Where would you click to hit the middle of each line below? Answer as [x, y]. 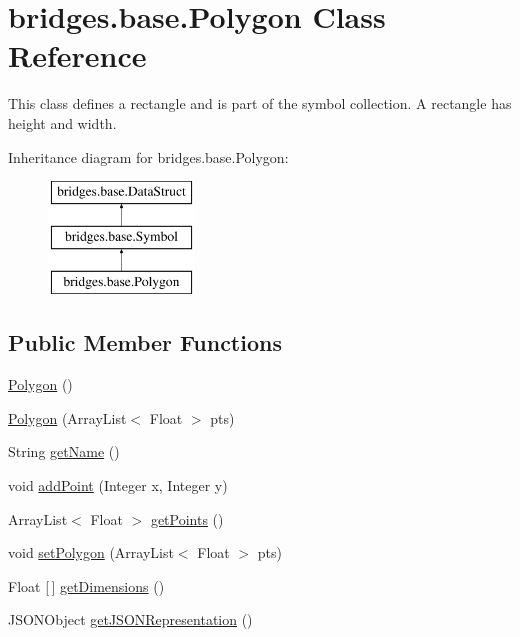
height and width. [62, 122]
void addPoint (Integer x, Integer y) [118, 485]
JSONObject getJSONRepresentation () [130, 619]
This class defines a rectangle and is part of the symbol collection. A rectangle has [260, 103]
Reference [77, 55]
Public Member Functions [145, 342]
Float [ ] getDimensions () [86, 585]
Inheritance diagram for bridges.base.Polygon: [148, 156]
